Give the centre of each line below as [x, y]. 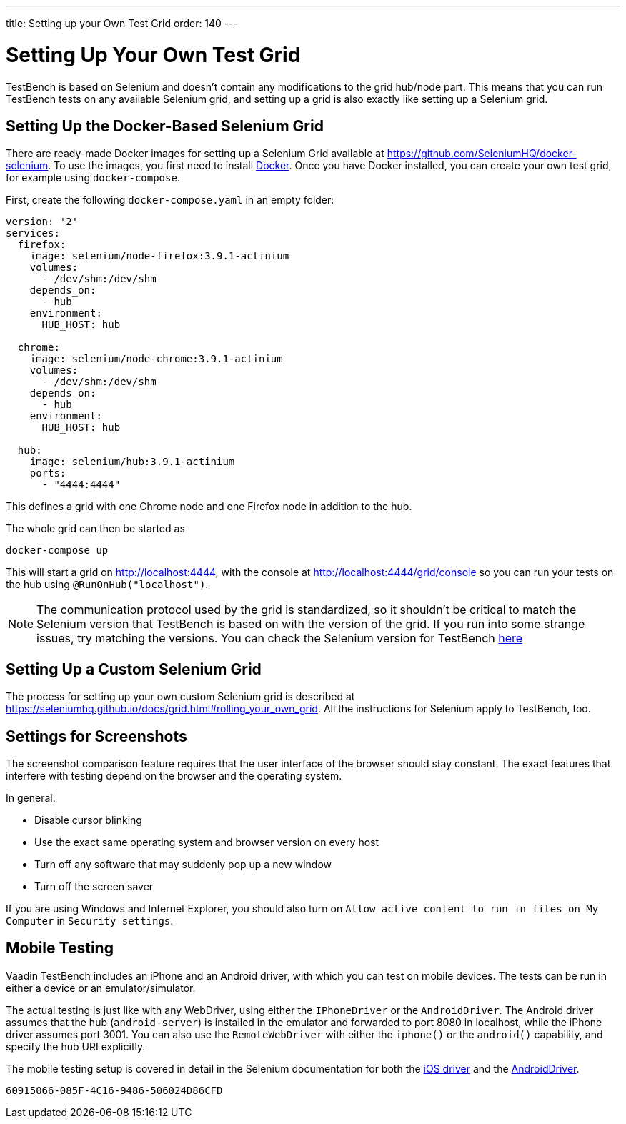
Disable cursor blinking [88, 820]
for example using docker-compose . [93, 178]
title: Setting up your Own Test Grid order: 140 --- [122, 23]
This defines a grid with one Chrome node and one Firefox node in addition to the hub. [209, 507]
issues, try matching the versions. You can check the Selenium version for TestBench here [280, 638]
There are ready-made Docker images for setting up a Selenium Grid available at [195, 154]
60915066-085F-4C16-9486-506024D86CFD [114, 1090]
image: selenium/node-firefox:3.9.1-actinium [159, 256]
